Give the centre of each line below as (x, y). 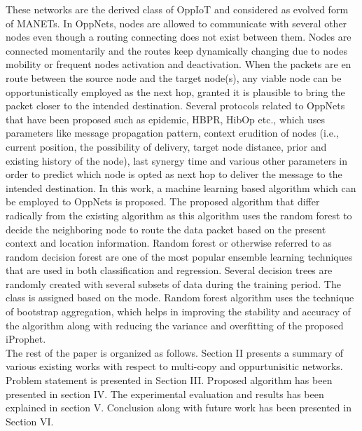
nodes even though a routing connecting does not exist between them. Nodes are (179, 37)
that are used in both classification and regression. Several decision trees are (169, 270)
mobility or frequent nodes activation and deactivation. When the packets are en (179, 64)
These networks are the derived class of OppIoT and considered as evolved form (177, 9)
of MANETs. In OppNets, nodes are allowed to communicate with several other (176, 23)
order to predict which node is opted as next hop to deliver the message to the (174, 174)
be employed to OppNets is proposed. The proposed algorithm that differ (163, 201)
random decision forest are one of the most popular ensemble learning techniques (179, 256)
